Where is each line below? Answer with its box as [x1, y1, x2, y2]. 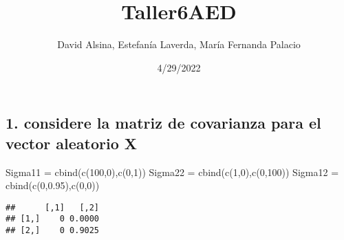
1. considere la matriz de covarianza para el [6, 112, 321, 133]
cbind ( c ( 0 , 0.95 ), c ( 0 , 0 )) [6, 178, 100, 193]
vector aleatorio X [6, 132, 138, 153]
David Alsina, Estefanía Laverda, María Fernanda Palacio [57, 37, 301, 52]
